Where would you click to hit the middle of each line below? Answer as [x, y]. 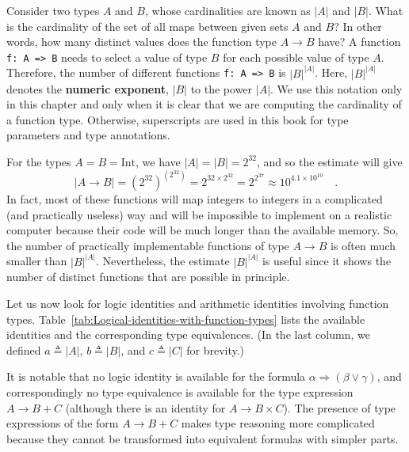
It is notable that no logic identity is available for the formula [156, 376]
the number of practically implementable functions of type [148, 245]
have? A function [359, 42]
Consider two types [53, 10]
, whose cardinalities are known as [227, 10]
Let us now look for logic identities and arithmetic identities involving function [198, 303]
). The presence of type [340, 407]
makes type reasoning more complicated [278, 423]
